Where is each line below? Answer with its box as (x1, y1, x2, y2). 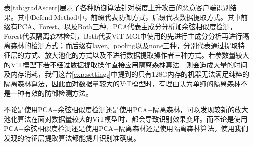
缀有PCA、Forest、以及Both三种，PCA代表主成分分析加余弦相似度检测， (4, 21, 237, 32)
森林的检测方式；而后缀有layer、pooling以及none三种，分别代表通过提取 (10, 40, 238, 50)
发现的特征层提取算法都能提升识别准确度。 (4, 132, 140, 143)
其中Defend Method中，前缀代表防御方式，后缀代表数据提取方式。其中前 (17, 12, 248, 22)
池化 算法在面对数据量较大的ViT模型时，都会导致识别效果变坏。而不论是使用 (4, 114, 248, 124)
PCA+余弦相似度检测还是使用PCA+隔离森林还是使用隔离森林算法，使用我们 (4, 123, 249, 133)
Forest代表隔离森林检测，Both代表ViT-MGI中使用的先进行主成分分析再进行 (4, 31, 242, 41)
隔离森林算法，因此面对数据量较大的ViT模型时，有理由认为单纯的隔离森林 (4, 78, 241, 88)
